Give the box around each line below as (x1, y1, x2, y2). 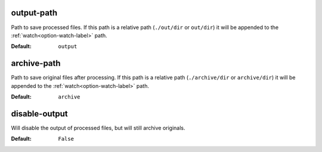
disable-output (11, 109, 68, 119)
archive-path (11, 58, 61, 68)
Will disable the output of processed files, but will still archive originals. (11, 124, 185, 131)
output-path (11, 8, 58, 18)
